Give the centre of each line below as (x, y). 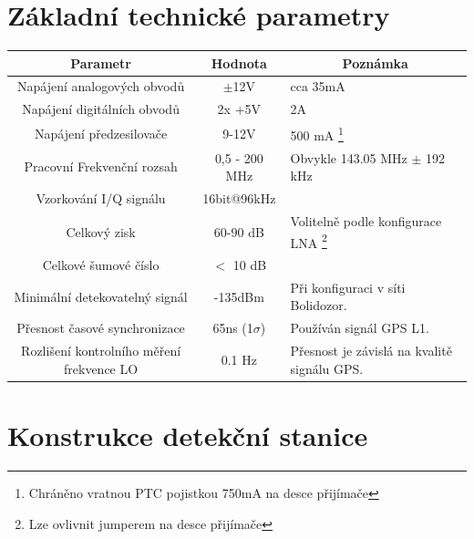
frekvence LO (101, 368)
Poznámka (375, 62)
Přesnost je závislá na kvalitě (371, 351)
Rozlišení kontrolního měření (101, 351)
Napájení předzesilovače (101, 133)
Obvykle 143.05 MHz (349, 157)
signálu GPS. (327, 368)
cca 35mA (318, 86)
